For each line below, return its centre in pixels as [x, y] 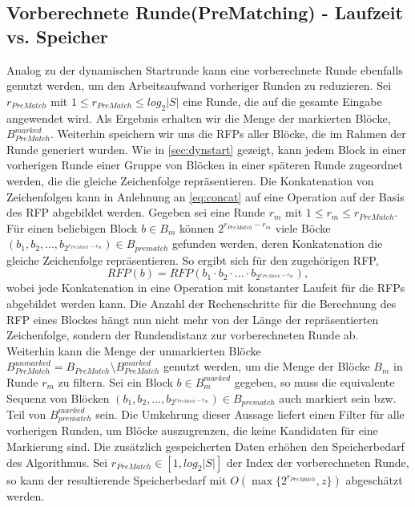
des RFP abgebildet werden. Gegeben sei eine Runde [136, 212]
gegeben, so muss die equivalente [314, 381]
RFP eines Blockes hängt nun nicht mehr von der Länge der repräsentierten [193, 319]
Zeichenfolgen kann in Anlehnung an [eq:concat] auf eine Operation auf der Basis [205, 196]
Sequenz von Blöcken [58, 397]
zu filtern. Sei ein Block [115, 381]
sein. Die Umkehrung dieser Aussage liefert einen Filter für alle [250, 414]
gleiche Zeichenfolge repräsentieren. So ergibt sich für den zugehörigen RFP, [193, 260]
